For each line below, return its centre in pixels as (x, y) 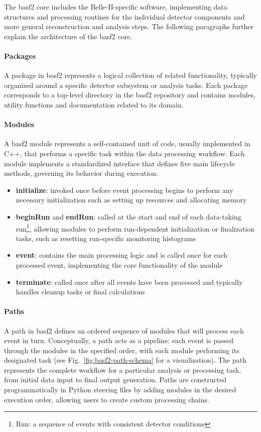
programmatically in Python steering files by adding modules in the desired (120, 390)
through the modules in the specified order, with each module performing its (122, 350)
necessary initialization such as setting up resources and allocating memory (131, 200)
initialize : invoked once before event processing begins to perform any (124, 190)
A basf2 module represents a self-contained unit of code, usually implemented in (127, 143)
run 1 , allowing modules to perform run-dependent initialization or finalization (135, 228)
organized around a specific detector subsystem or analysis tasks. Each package (126, 85)
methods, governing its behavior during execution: (81, 173)
